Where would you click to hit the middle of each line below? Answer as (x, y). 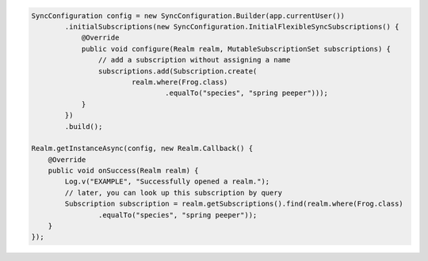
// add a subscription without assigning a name (194, 60)
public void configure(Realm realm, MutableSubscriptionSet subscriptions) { (236, 49)
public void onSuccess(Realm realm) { (123, 171)
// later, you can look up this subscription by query (174, 193)
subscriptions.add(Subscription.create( (178, 71)
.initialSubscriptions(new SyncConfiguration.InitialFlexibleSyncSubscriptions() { (232, 26)
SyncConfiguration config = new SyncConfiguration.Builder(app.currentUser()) (188, 15)
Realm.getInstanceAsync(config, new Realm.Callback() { (142, 149)
